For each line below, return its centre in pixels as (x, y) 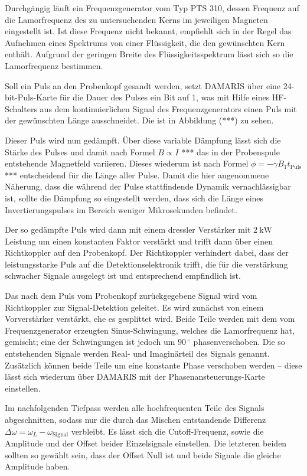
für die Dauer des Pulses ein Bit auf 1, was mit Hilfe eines (164, 97)
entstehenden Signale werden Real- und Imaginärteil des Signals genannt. (137, 353)
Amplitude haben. (37, 466)
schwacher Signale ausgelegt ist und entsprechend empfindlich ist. (123, 276)
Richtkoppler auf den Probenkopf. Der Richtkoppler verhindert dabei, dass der (147, 252)
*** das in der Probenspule (231, 151)
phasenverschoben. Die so (239, 342)
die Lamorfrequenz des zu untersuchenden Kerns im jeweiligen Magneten (136, 19)
